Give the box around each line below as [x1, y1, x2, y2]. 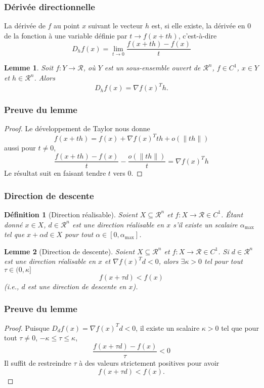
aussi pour [4, 142, 36, 153]
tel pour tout [204, 256, 243, 266]
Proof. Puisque [4, 322, 50, 333]
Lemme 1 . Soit [4, 62, 54, 73]
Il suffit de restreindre [4, 357, 71, 368]
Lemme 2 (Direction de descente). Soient [4, 246, 135, 256]
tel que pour [221, 322, 259, 333]
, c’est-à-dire [178, 30, 217, 41]
